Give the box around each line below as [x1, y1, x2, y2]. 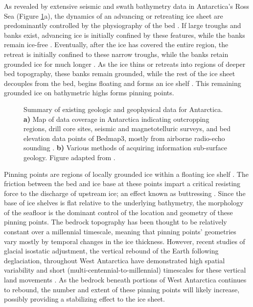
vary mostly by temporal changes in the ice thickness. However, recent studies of [4, 236, 245, 246]
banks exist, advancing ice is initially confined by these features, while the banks [4, 29, 245, 40]
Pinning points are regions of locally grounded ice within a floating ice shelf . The [4, 168, 249, 179]
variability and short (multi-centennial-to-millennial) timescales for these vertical [4, 265, 246, 275]
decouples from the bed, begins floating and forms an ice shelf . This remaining [4, 78, 241, 88]
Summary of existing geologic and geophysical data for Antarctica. [23, 104, 223, 114]
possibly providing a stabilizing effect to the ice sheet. [4, 294, 165, 304]
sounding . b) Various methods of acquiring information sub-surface [23, 142, 228, 153]
